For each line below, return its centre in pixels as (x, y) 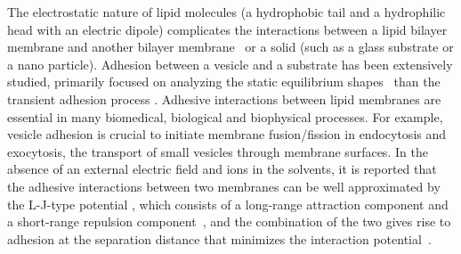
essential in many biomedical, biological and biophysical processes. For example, (225, 116)
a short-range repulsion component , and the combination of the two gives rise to (229, 221)
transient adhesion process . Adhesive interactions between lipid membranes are (224, 98)
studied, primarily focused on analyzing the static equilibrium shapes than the (224, 82)
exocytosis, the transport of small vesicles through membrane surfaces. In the (218, 151)
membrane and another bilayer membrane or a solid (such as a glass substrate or (230, 47)
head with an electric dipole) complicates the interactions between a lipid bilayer (227, 29)
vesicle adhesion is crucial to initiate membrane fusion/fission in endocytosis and (227, 134)
